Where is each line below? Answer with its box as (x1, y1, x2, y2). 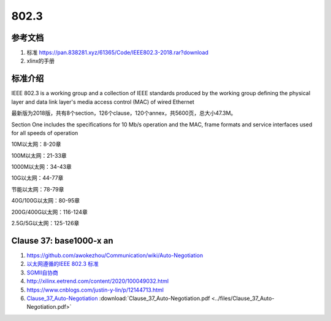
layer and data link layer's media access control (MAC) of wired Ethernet (11, 98, 194, 106)
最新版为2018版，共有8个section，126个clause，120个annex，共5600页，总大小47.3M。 (11, 109, 237, 117)
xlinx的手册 (26, 57, 55, 64)
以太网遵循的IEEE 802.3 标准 (26, 260, 99, 268)
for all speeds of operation (11, 129, 78, 136)
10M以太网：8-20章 (11, 141, 61, 148)
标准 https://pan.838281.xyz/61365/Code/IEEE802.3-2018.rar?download (26, 49, 208, 56)
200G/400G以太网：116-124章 (11, 208, 88, 215)
